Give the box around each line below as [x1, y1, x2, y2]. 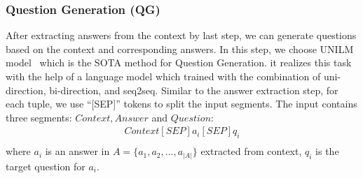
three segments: [6, 110, 72, 124]
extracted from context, [200, 144, 302, 158]
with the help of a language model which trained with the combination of [6, 69, 321, 83]
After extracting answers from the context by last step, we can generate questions [6, 28, 357, 43]
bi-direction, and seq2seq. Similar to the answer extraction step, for [49, 82, 338, 97]
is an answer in [45, 144, 110, 158]
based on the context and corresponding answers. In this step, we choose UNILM [6, 41, 354, 56]
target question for [6, 158, 85, 173]
